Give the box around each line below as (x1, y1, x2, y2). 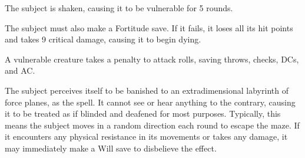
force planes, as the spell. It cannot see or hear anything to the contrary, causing (5, 96, 296, 108)
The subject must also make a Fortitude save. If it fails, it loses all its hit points (5, 21, 293, 34)
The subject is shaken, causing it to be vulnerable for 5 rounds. (5, 2, 233, 14)
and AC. (5, 64, 35, 77)
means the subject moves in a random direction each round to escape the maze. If (5, 119, 300, 131)
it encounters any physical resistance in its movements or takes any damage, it (5, 130, 288, 143)
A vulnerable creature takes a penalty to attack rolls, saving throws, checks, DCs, (5, 52, 299, 65)
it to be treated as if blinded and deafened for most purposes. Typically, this (5, 107, 281, 120)
